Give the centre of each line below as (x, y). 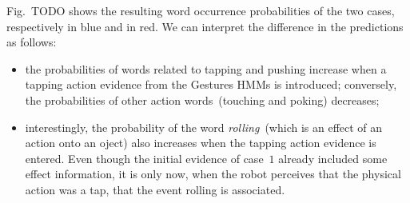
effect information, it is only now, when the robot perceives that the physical (213, 174)
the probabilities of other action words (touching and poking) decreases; (202, 100)
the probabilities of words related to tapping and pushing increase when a (206, 68)
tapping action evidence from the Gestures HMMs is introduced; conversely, (211, 84)
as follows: (32, 42)
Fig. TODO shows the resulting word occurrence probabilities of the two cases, (201, 10)
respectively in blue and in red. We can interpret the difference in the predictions (205, 26)
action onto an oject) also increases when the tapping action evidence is (201, 143)
